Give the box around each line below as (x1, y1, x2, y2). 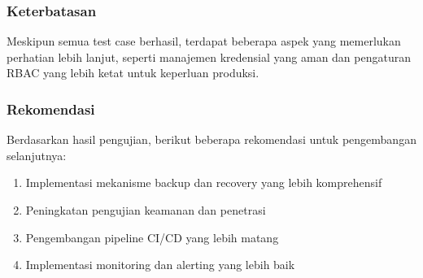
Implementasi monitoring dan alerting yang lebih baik (25, 256, 295, 273)
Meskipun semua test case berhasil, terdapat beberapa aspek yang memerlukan (7, 33, 401, 50)
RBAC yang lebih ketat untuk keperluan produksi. (7, 64, 259, 81)
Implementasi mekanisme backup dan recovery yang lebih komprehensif (25, 174, 382, 191)
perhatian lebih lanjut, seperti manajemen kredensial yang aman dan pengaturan (7, 48, 411, 65)
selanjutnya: (7, 146, 67, 163)
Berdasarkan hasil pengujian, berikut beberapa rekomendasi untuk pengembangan (7, 131, 416, 148)
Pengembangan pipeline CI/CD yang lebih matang (25, 228, 279, 245)
